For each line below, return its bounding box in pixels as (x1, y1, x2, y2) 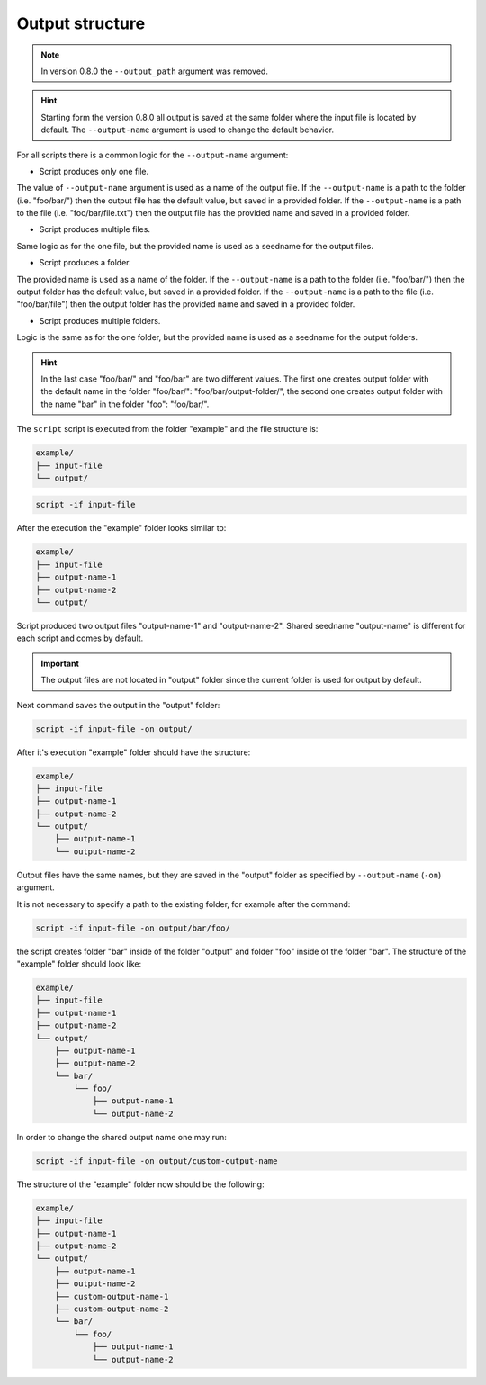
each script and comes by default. (16, 633, 144, 643)
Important (40, 658, 80, 669)
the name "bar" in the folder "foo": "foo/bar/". (40, 399, 210, 409)
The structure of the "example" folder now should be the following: (16, 1179, 265, 1190)
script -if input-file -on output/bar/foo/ (35, 922, 231, 933)
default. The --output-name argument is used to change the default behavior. (40, 124, 335, 135)
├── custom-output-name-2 (54, 1303, 169, 1314)
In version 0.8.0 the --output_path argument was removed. (40, 66, 269, 76)
